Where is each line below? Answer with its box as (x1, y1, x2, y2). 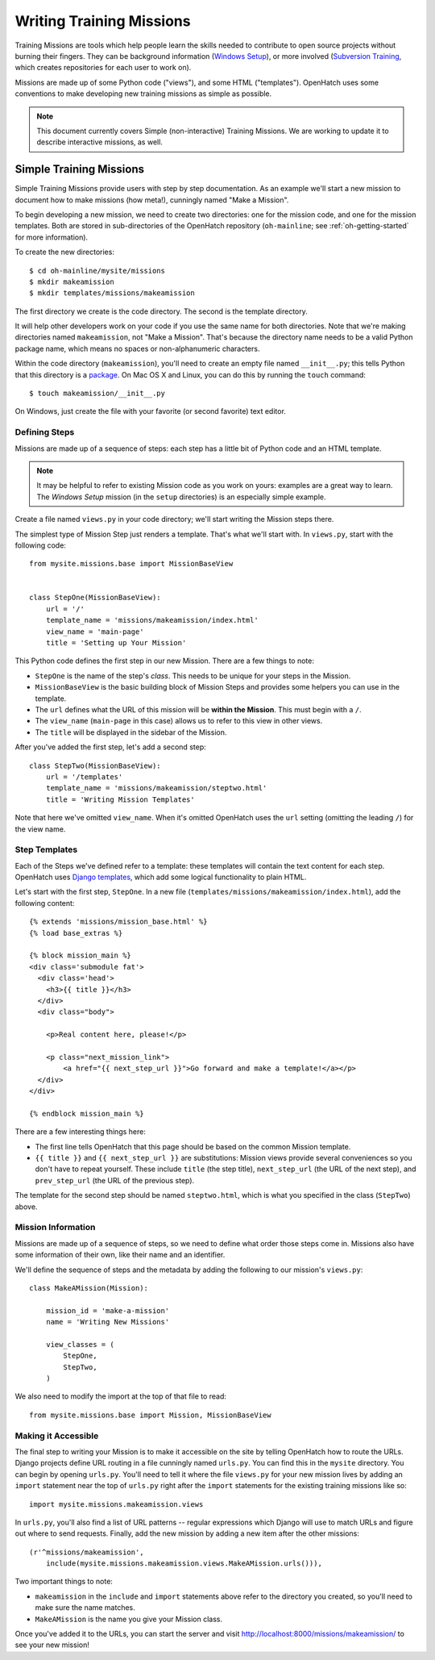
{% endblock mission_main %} (29, 1109, 144, 1118)
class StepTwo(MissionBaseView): (29, 761, 161, 770)
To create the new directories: (14, 247, 114, 257)
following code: (14, 540, 66, 550)
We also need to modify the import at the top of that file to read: (14, 1391, 227, 1401)
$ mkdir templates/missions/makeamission (29, 289, 195, 298)
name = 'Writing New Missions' (45, 1317, 170, 1327)
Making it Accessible (14, 1430, 99, 1441)
